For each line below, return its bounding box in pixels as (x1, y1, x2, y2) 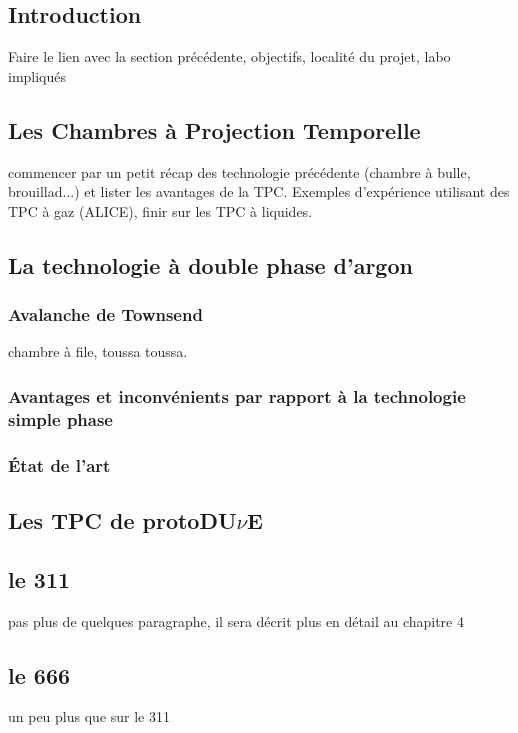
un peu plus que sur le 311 (8, 706, 170, 727)
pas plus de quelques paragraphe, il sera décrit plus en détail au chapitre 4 (8, 610, 464, 631)
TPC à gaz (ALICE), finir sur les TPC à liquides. (8, 200, 313, 221)
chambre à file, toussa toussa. (8, 341, 188, 362)
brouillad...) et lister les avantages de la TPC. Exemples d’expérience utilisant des (8, 181, 510, 202)
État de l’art (8, 452, 111, 477)
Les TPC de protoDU (8, 504, 237, 535)
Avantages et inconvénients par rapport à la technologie (8, 383, 466, 408)
